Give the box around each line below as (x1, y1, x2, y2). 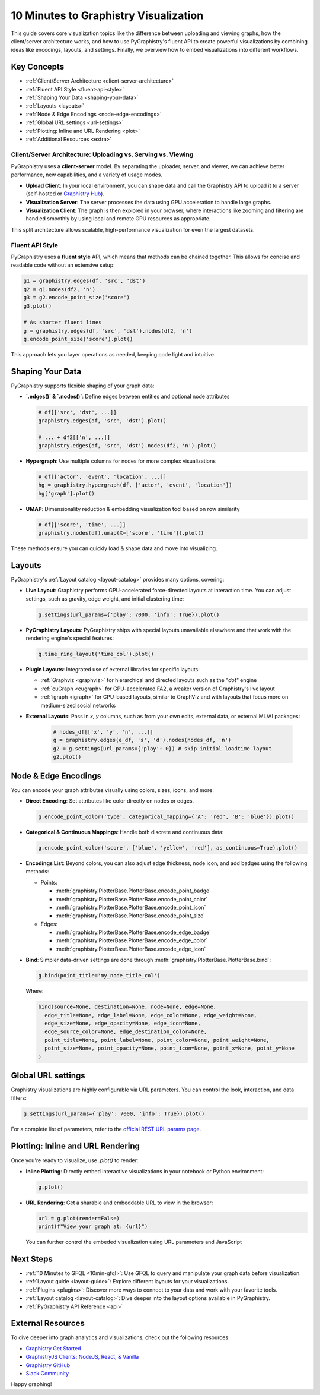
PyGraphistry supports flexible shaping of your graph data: (11, 382, 155, 389)
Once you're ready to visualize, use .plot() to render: (11, 1157, 139, 1164)
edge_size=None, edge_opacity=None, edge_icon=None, (44, 1020, 201, 1027)
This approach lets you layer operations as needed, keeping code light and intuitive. (11, 351, 216, 358)
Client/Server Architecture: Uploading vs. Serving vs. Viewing (11, 150, 194, 159)
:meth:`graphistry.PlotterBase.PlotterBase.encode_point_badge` (55, 887, 212, 894)
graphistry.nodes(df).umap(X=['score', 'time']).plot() (38, 529, 204, 536)
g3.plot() (23, 302, 52, 309)
